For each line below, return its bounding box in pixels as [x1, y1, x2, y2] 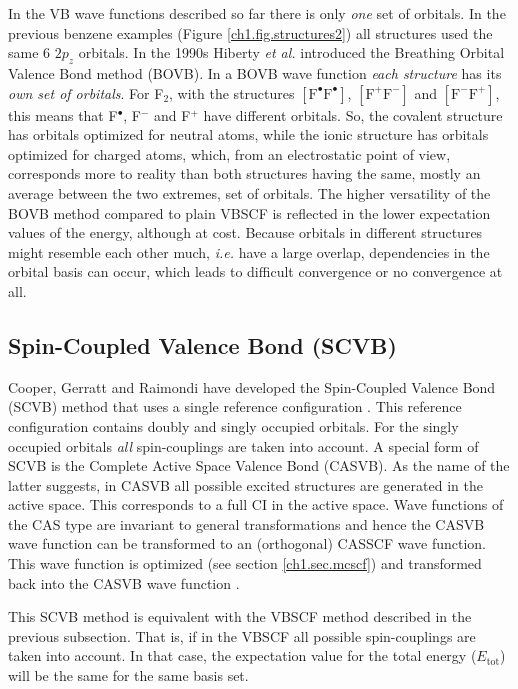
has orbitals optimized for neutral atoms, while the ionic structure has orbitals [8, 124, 489, 145]
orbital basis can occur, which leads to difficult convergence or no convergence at [8, 261, 503, 282]
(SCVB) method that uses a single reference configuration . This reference [8, 396, 462, 417]
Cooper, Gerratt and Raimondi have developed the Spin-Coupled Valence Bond [8, 376, 496, 397]
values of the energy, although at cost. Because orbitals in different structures [8, 222, 483, 243]
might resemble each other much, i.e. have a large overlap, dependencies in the [8, 241, 490, 262]
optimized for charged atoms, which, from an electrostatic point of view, [8, 143, 451, 164]
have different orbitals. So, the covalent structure [203, 104, 503, 125]
